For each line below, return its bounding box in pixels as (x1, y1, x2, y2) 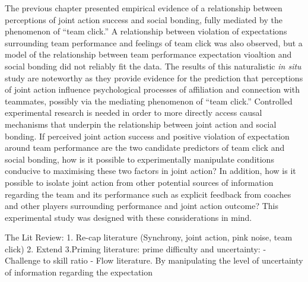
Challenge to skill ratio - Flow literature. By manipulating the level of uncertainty (5, 254, 303, 267)
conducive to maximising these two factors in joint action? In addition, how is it (5, 164, 296, 177)
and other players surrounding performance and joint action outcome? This (5, 199, 278, 212)
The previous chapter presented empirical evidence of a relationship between (5, 2, 282, 14)
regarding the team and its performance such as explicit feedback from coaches (5, 188, 291, 200)
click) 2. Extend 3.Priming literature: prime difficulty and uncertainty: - (5, 242, 266, 255)
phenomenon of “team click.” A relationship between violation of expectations (5, 25, 287, 37)
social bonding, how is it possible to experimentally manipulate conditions (5, 153, 274, 165)
